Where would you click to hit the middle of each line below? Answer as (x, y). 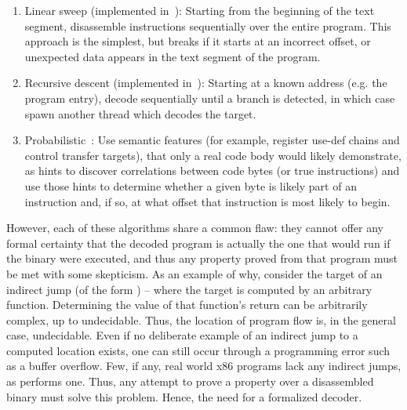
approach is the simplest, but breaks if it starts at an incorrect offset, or (198, 41)
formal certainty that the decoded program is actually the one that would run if (198, 243)
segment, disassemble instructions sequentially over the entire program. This (208, 25)
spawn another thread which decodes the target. (140, 113)
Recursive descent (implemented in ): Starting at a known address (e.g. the (206, 83)
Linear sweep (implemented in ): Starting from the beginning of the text (200, 10)
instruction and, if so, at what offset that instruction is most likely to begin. (207, 201)
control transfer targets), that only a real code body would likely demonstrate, (213, 155)
